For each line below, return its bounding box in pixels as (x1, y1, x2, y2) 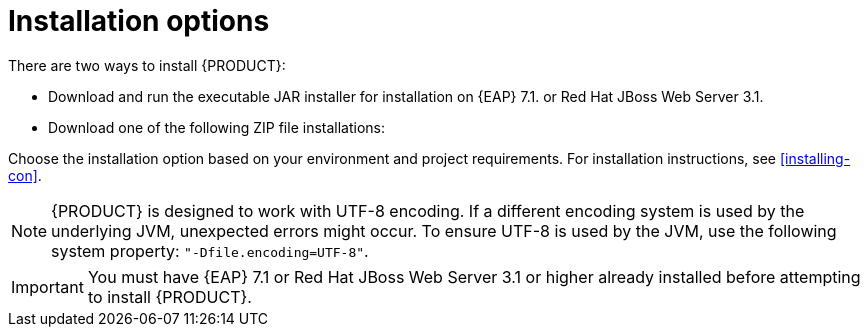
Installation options (8, 4, 270, 38)
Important (11, 276, 84, 297)
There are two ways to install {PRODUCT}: (8, 56, 286, 74)
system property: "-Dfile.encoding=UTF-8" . (51, 240, 369, 261)
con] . (8, 166, 42, 184)
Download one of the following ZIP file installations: (48, 118, 386, 136)
